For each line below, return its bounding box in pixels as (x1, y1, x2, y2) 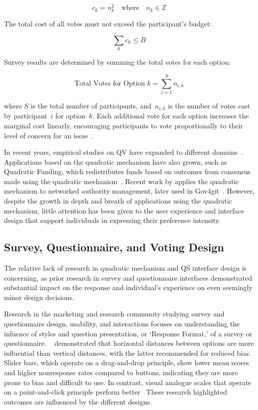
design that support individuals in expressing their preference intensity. (4, 215, 221, 225)
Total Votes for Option (74, 80, 145, 87)
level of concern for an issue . (4, 130, 93, 140)
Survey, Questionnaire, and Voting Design (4, 239, 224, 255)
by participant (4, 110, 47, 121)
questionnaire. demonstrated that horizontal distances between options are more (4, 338, 254, 348)
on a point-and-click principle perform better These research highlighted (4, 387, 227, 397)
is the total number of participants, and (30, 100, 152, 110)
